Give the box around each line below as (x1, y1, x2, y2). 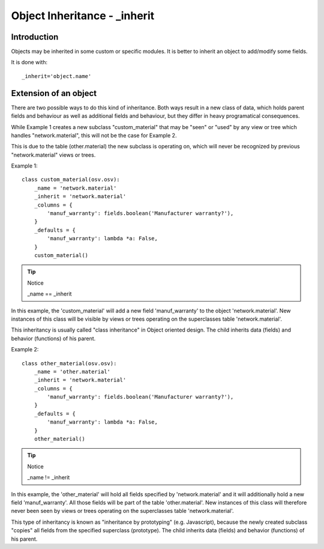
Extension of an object (11, 88, 97, 99)
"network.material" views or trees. (11, 151, 96, 159)
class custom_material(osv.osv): (22, 176, 120, 183)
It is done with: (11, 59, 48, 66)
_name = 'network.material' (34, 184, 117, 192)
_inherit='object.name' (22, 73, 92, 79)
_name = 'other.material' (34, 368, 111, 375)
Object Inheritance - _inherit (11, 9, 155, 22)
